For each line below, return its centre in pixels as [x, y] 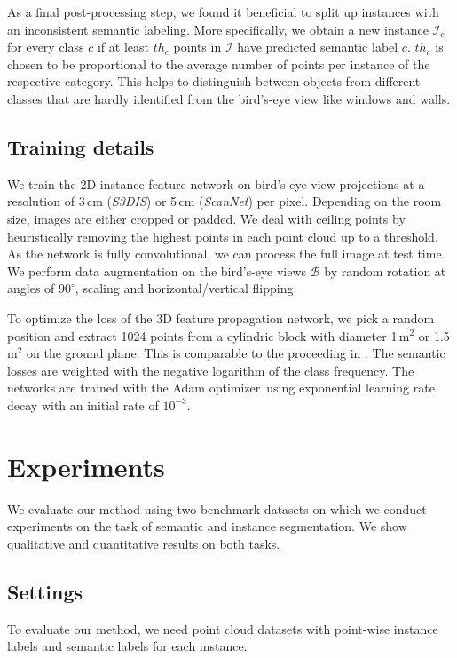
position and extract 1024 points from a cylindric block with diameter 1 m [209, 335]
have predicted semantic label [318, 47]
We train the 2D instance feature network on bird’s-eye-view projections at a [216, 183]
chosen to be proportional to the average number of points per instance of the [219, 63]
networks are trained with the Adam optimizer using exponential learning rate [221, 388]
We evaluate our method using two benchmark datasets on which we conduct [217, 508]
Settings [45, 591]
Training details [81, 146]
